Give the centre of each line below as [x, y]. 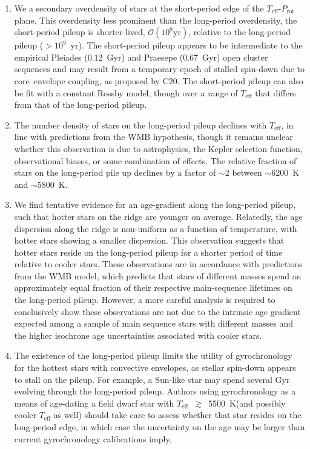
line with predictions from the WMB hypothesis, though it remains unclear [153, 137]
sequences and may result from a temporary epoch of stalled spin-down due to [160, 69]
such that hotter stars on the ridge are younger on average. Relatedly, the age [158, 216]
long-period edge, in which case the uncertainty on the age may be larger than [160, 427]
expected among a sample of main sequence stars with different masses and [154, 323]
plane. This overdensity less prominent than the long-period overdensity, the [156, 20]
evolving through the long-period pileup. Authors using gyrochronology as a [155, 391]
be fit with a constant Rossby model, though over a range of [126, 92]
